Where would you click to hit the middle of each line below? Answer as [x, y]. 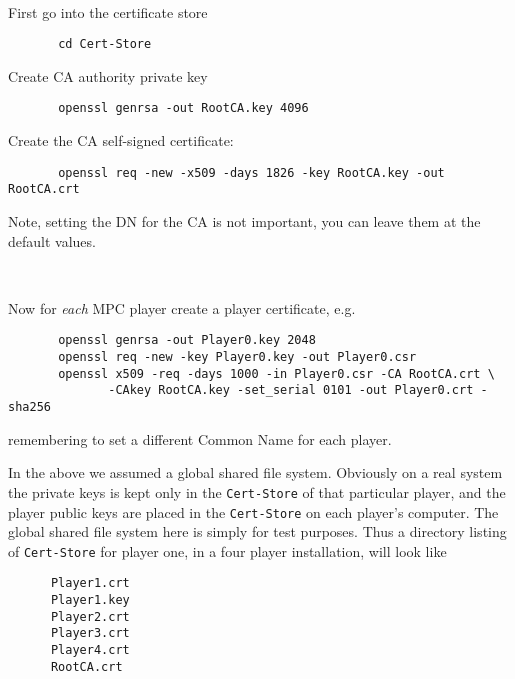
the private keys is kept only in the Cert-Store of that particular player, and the [257, 491]
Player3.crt [90, 633]
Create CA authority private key [108, 75]
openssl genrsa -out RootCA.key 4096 [183, 108]
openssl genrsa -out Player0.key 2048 [187, 340]
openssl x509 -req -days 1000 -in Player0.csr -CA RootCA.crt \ [276, 373]
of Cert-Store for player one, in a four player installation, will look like [227, 550]
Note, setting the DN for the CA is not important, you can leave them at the [244, 221]
